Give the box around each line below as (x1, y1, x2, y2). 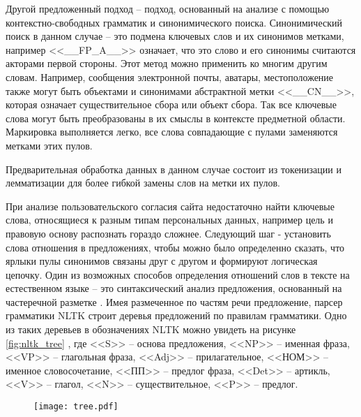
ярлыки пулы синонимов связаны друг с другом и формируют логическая (6, 254, 318, 268)
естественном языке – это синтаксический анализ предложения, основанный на (6, 281, 342, 295)
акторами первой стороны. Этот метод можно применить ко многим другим (6, 56, 328, 71)
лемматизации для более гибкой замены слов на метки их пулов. (6, 175, 280, 190)
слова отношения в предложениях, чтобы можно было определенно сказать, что (6, 240, 345, 254)
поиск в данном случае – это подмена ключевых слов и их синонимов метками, (6, 29, 344, 43)
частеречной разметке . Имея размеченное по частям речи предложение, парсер (6, 294, 343, 309)
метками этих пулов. (6, 138, 93, 152)
